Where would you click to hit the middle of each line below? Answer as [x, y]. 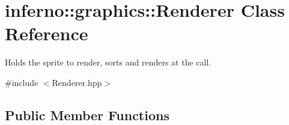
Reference [47, 33]
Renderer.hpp [77, 82]
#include [22, 82]
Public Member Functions [87, 114]
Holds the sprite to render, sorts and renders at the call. [108, 62]
